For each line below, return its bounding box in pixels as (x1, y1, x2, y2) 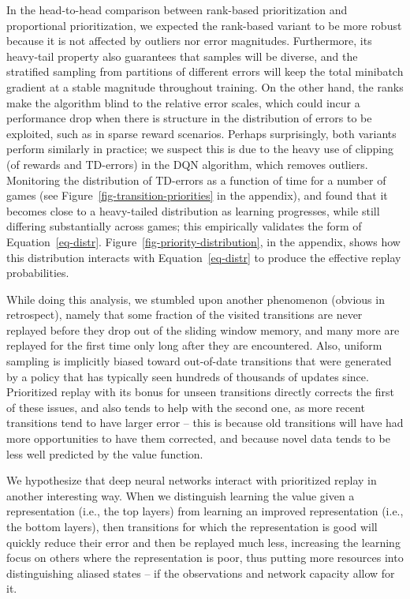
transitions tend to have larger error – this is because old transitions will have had (6, 414, 404, 431)
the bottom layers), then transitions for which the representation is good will (6, 519, 378, 534)
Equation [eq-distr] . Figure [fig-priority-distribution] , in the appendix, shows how (6, 233, 401, 249)
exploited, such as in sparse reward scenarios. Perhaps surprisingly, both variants (6, 125, 397, 141)
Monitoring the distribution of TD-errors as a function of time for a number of (6, 171, 386, 188)
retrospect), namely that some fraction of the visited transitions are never (6, 306, 363, 323)
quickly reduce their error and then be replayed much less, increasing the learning (6, 533, 401, 550)
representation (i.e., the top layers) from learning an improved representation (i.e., (6, 503, 404, 519)
